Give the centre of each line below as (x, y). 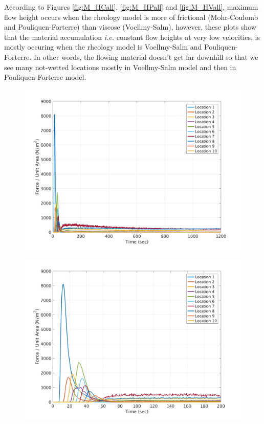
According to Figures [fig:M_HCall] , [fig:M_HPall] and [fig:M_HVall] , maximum (131, 7)
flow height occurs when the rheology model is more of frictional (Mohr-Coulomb (131, 17)
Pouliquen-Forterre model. (45, 77)
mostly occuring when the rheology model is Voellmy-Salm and (103, 47)
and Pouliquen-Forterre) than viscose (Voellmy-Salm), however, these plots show (130, 27)
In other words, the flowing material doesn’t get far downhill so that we (146, 57)
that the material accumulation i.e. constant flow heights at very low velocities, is (132, 37)
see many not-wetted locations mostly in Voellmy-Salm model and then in (120, 67)
